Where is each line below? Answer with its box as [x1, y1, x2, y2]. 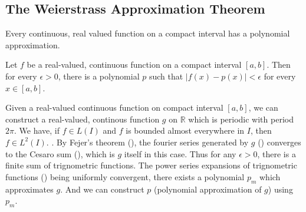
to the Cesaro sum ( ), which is [5, 147, 115, 160]
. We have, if [14, 124, 60, 137]
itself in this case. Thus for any [124, 147, 236, 160]
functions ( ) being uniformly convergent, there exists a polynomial [5, 170, 245, 183]
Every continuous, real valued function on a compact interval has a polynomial [5, 27, 290, 39]
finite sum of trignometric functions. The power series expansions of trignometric [5, 159, 297, 171]
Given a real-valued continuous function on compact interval [5, 101, 223, 114]
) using [268, 183, 293, 195]
